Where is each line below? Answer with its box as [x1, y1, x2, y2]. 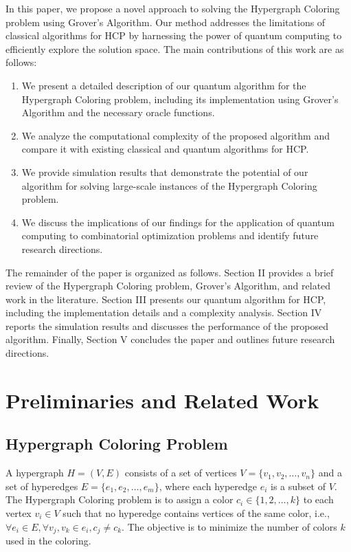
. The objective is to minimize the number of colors [122, 519, 337, 533]
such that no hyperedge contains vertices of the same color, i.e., [63, 506, 330, 520]
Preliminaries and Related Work [5, 386, 319, 414]
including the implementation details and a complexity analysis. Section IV [5, 305, 322, 320]
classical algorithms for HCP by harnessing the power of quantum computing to [5, 28, 342, 43]
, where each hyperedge [159, 478, 258, 493]
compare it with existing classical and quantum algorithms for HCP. [21, 142, 309, 156]
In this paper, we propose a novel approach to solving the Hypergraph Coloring [5, 1, 340, 15]
